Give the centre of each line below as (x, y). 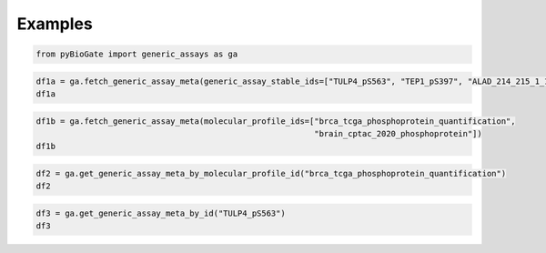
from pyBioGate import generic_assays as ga (137, 54)
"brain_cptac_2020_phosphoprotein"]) (398, 134)
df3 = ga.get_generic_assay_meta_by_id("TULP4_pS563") (161, 213)
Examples (55, 24)
